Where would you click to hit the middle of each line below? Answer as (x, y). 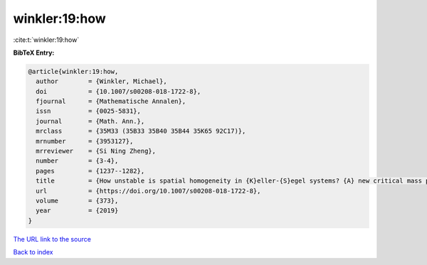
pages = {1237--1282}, (90, 171)
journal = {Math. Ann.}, (90, 121)
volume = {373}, (77, 201)
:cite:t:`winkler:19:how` (46, 40)
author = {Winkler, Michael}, (101, 81)
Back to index (33, 252)
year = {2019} (77, 211)
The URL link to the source (52, 239)
